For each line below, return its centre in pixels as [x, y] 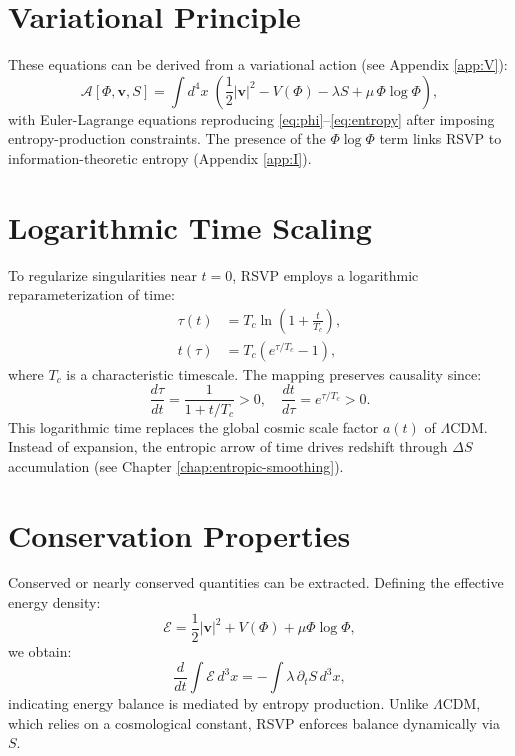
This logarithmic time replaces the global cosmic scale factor [193, 426]
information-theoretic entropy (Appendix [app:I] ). [160, 157]
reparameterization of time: [91, 294]
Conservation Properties [179, 534]
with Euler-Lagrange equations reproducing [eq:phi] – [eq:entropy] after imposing [251, 118]
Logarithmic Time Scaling [190, 226]
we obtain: [40, 650]
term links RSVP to [440, 138]
